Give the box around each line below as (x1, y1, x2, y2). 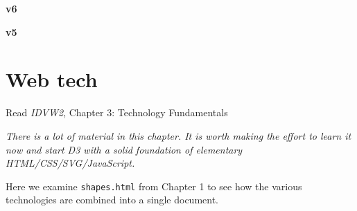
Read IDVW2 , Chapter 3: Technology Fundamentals (6, 105, 228, 120)
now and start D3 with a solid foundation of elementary (6, 142, 243, 156)
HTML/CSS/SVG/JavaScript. (6, 156, 135, 170)
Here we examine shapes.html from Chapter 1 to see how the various (6, 178, 302, 193)
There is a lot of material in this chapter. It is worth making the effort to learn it (6, 128, 351, 143)
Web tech (6, 65, 98, 93)
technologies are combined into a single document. (6, 192, 219, 207)
